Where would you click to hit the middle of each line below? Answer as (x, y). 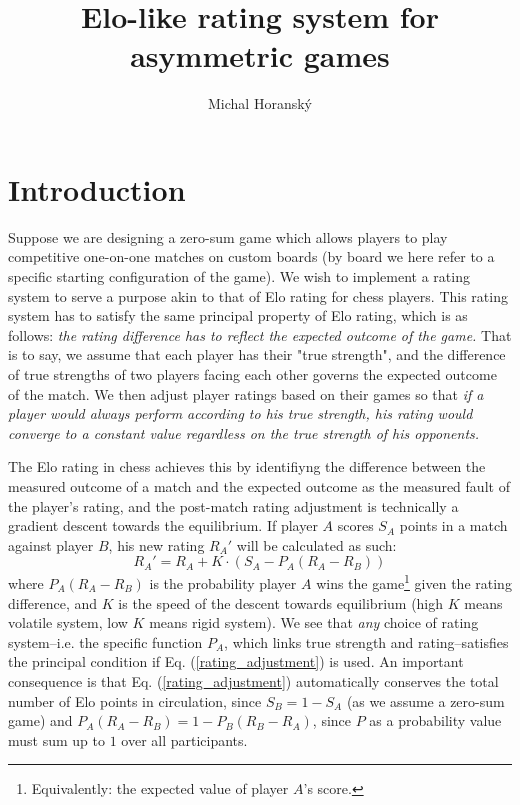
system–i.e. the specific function (105, 641)
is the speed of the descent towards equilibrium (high (281, 602)
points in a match (453, 525)
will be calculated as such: (316, 544)
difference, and (53, 602)
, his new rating (156, 544)
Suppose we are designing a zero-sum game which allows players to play (228, 236)
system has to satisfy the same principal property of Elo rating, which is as (238, 315)
